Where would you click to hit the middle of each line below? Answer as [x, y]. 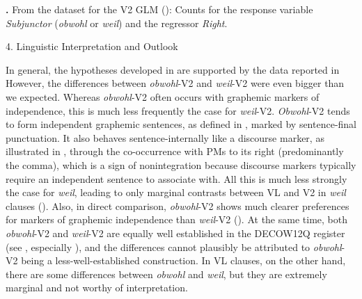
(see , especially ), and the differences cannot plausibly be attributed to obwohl [174, 247]
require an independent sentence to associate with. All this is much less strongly [176, 178]
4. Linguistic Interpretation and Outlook [92, 46]
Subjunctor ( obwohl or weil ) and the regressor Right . [117, 23]
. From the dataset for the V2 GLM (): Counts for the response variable [159, 9]
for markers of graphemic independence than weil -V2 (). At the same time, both [176, 219]
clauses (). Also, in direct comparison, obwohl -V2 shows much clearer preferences [178, 205]
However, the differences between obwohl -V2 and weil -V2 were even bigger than [175, 83]
